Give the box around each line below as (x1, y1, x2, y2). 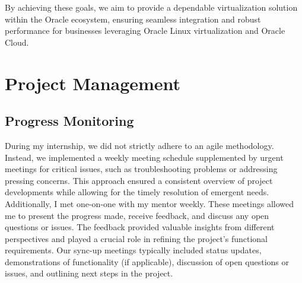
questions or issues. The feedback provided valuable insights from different (5, 221, 275, 233)
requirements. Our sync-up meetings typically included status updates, (5, 244, 262, 256)
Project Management (5, 71, 181, 95)
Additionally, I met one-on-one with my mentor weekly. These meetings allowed (5, 197, 294, 209)
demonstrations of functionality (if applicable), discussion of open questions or (5, 255, 290, 268)
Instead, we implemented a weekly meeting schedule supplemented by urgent (5, 151, 284, 163)
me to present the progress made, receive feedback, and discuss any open (5, 209, 269, 221)
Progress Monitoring (5, 112, 134, 130)
